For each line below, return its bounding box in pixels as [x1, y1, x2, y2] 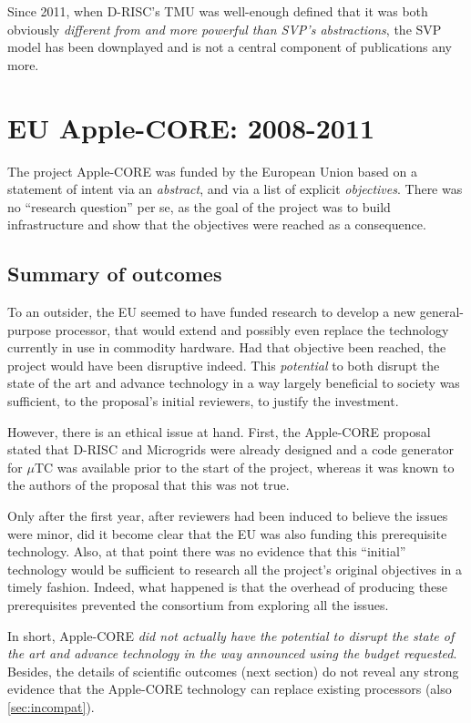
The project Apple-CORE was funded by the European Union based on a [7, 161, 418, 180]
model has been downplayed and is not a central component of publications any [7, 37, 452, 56]
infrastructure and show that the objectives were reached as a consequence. [7, 215, 426, 234]
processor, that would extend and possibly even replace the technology [55, 320, 449, 339]
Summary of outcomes [7, 260, 222, 288]
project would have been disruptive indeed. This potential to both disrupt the [7, 355, 440, 374]
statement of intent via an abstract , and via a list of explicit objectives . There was [7, 179, 463, 199]
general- [419, 302, 465, 321]
